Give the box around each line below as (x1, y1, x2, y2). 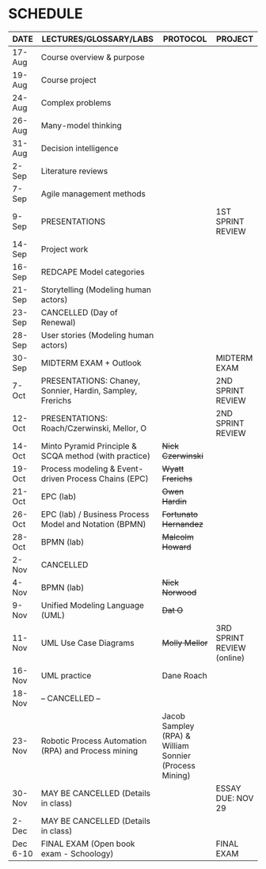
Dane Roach (161, 670, 207, 681)
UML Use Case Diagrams (40, 637, 135, 648)
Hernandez (161, 518, 203, 529)
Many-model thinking (40, 120, 123, 131)
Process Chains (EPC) (66, 472, 149, 484)
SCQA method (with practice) (40, 450, 150, 461)
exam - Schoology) (40, 848, 114, 859)
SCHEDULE (8, 5, 83, 23)
